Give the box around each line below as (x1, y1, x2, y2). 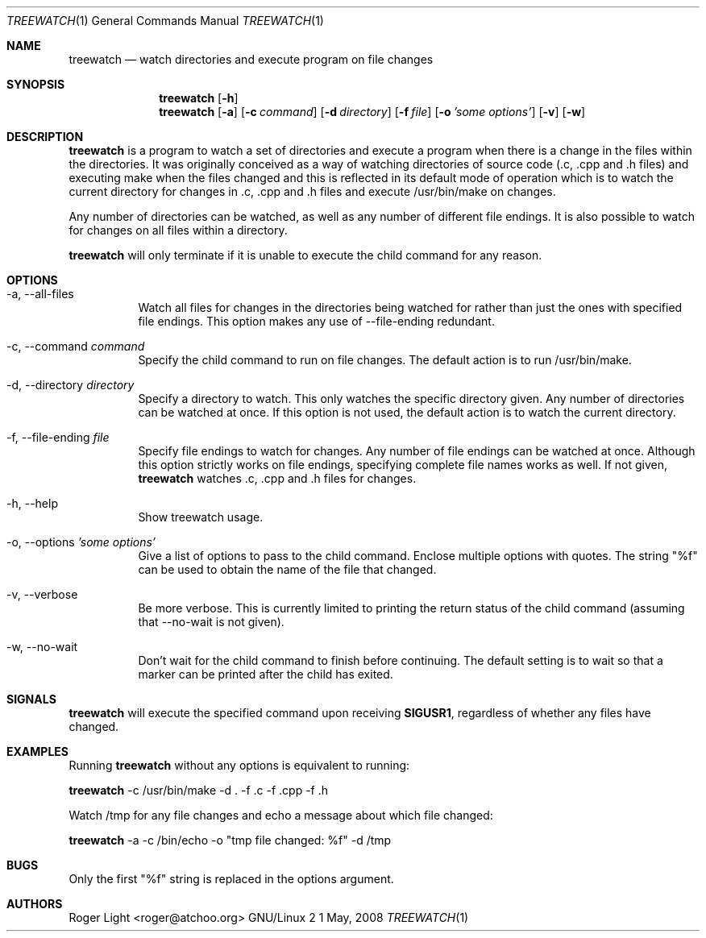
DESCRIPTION (6, 130, 84, 143)
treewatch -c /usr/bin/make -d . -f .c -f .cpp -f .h (69, 783, 329, 797)
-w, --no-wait (6, 640, 78, 654)
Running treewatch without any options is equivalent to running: (69, 758, 410, 772)
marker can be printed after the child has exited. (138, 667, 393, 681)
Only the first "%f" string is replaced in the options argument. (69, 872, 394, 886)
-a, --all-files (6, 287, 74, 301)
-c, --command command (6, 339, 145, 353)
